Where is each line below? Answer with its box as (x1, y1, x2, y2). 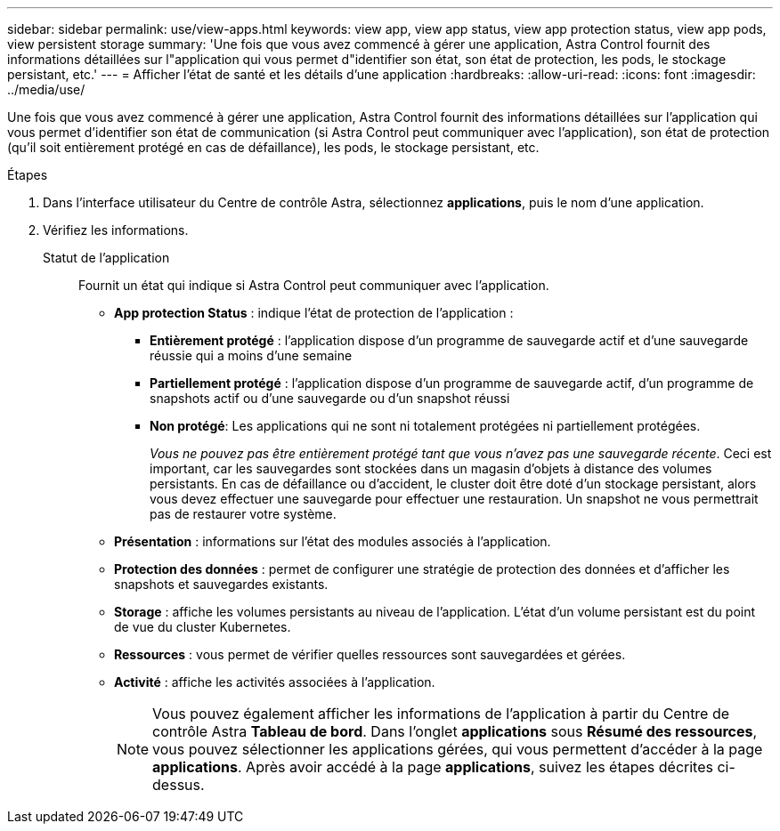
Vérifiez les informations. (43, 222, 189, 238)
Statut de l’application (43, 250, 170, 265)
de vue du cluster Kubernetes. (114, 619, 291, 634)
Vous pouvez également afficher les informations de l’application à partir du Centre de (152, 705, 730, 722)
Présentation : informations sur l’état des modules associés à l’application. (114, 534, 551, 549)
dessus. (152, 776, 205, 794)
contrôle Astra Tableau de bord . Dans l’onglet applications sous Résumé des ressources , (152, 722, 758, 740)
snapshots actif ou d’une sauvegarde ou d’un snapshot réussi (150, 391, 510, 406)
